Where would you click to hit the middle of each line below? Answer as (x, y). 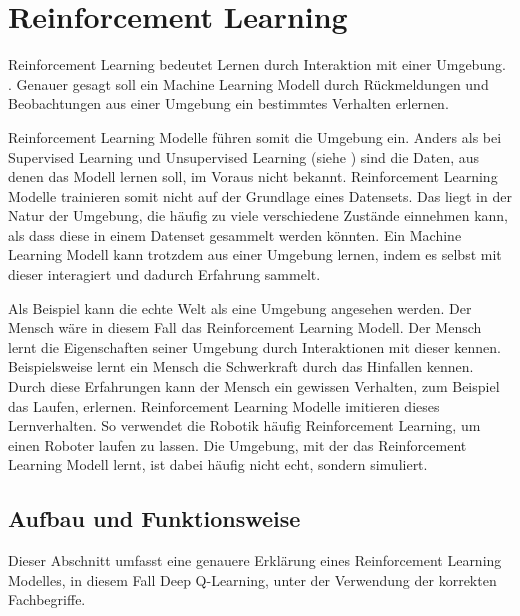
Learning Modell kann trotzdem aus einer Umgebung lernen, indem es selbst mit (255, 254)
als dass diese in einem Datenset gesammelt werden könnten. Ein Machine (235, 234)
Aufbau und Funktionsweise (154, 518)
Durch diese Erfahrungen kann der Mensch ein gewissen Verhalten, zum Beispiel (254, 386)
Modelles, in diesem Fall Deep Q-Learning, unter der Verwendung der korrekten (252, 579)
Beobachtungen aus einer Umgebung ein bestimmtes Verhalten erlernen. (228, 103)
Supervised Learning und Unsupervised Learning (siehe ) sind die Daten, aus (244, 156)
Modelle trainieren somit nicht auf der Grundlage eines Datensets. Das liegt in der (260, 195)
